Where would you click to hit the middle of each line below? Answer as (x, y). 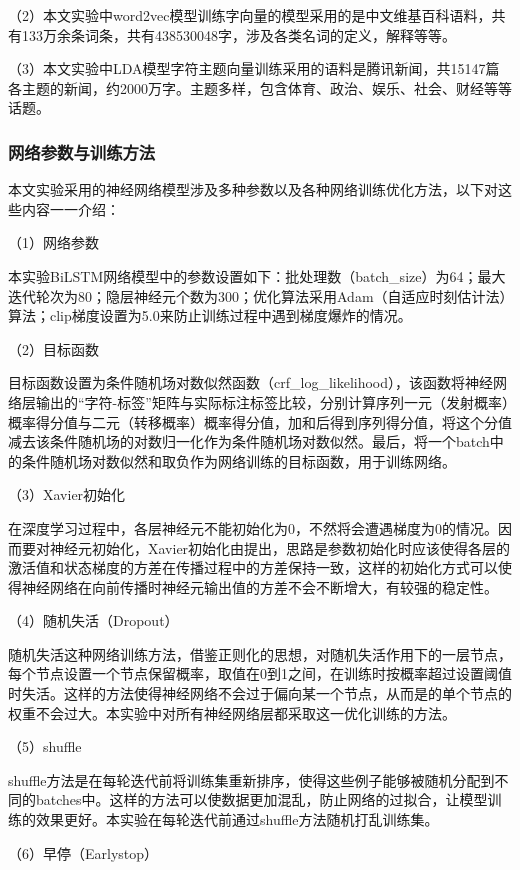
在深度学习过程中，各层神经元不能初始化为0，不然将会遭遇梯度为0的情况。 (253, 527)
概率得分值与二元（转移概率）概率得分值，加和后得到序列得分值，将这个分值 (260, 421)
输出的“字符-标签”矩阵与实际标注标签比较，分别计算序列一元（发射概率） (272, 401)
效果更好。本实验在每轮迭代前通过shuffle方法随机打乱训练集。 (237, 819)
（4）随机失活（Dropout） (93, 620)
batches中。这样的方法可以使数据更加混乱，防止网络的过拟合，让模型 (261, 799)
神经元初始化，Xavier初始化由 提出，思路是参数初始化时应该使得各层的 (280, 547)
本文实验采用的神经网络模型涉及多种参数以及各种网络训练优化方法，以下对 (253, 189)
